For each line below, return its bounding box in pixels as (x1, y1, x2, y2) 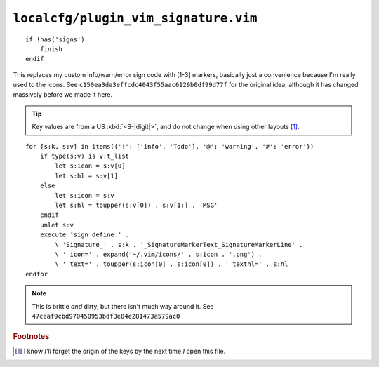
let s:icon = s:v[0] (55, 162, 126, 170)
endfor (25, 270, 48, 278)
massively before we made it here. (13, 90, 113, 98)
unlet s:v (39, 221, 74, 229)
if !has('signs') (25, 35, 85, 44)
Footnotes (13, 332, 50, 342)
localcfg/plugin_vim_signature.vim (13, 11, 258, 26)
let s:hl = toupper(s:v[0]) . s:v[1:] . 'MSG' (55, 201, 218, 210)
